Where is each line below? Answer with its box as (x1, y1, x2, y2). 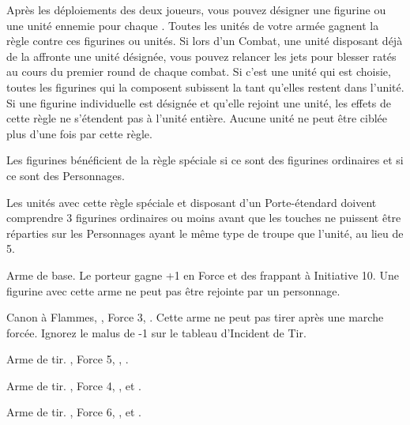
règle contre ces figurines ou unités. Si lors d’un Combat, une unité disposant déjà (6, 32, 403, 49)
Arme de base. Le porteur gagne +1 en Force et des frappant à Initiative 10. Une (6, 266, 399, 283)
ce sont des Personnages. (6, 167, 125, 183)
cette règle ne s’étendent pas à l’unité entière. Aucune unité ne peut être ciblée (6, 110, 388, 126)
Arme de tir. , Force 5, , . (6, 351, 129, 367)
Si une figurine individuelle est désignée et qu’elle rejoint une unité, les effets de (6, 94, 391, 111)
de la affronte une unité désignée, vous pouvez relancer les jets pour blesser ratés (6, 47, 397, 64)
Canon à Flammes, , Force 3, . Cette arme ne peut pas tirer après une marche (6, 309, 384, 325)
